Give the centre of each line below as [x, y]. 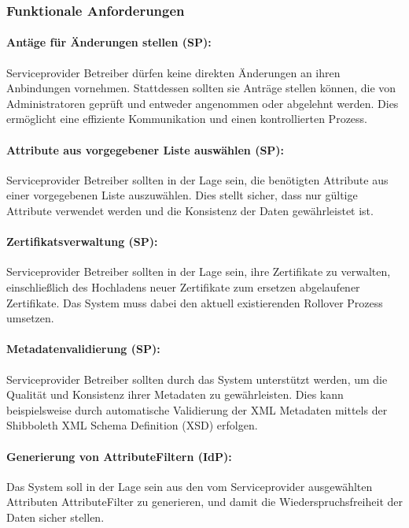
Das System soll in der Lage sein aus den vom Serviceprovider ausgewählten [190, 486]
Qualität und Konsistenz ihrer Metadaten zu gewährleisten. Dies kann [175, 394]
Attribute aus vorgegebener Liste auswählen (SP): [146, 149]
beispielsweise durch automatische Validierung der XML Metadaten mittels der [197, 409]
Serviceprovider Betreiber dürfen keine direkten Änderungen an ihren [173, 72]
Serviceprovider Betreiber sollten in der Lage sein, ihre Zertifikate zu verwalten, [199, 271]
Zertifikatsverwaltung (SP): [82, 242]
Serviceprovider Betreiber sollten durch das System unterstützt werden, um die [197, 379]
